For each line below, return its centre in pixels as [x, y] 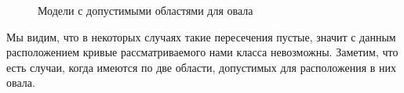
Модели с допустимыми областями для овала [146, 10]
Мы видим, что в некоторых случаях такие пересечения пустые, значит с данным [201, 36]
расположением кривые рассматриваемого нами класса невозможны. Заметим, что [202, 52]
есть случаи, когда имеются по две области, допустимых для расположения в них [202, 67]
